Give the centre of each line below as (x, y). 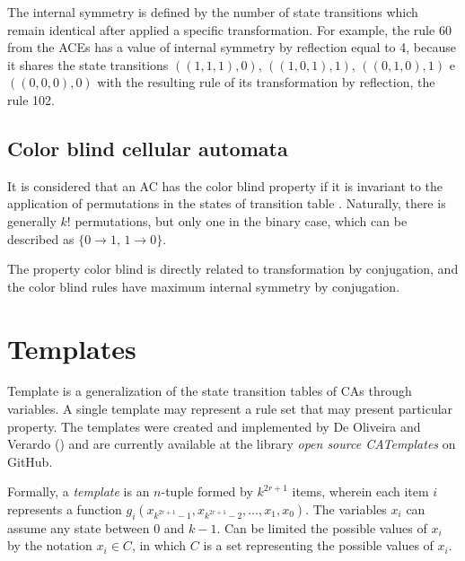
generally (32, 220)
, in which (159, 545)
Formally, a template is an (79, 491)
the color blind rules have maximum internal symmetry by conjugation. (204, 286)
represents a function (65, 509)
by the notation (50, 545)
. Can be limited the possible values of (322, 527)
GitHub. (30, 461)
